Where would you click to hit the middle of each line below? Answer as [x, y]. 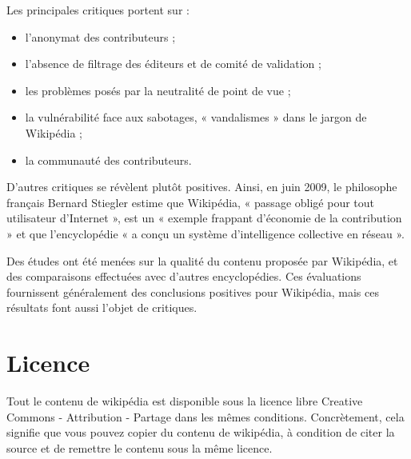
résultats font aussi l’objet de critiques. [102, 307]
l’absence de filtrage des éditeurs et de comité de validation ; [173, 64]
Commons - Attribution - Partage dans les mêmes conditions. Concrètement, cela [205, 416]
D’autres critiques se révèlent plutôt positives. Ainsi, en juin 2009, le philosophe [202, 187]
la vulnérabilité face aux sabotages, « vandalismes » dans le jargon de [196, 117]
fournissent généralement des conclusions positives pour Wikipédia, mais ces [193, 291]
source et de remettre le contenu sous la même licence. [140, 447]
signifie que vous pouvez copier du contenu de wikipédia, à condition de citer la [201, 432]
